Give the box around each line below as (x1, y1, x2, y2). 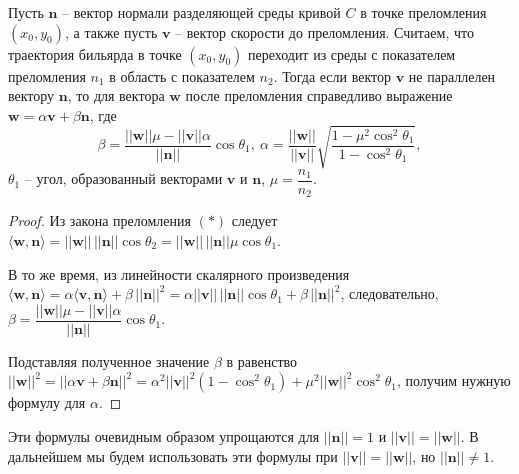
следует (231, 210, 278, 231)
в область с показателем (109, 65, 255, 86)
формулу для (8, 392, 86, 413)
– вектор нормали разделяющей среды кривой (62, 2, 341, 22)
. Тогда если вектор (273, 65, 391, 86)
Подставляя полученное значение (8, 350, 210, 371)
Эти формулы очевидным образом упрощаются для (8, 426, 320, 447)
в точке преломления (360, 2, 487, 22)
